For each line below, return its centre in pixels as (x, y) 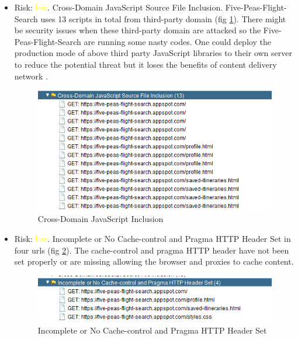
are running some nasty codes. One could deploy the (177, 41)
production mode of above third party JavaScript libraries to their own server (153, 53)
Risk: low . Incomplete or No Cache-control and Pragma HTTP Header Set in (153, 238)
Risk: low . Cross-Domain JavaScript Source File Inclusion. (119, 7)
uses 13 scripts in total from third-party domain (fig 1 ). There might (163, 18)
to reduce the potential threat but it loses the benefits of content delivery (145, 64)
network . (31, 76)
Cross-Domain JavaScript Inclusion (101, 219)
